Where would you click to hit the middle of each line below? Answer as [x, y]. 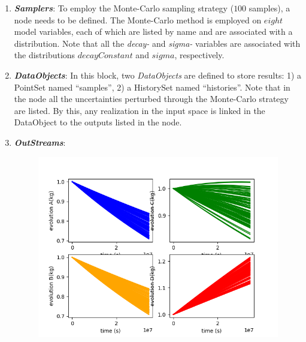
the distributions [45, 55]
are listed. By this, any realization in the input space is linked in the [140, 110]
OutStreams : [40, 142]
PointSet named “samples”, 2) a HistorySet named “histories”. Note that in [152, 87]
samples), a [269, 8]
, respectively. [199, 55]
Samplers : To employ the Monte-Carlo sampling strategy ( [124, 8]
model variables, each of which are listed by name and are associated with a [153, 31]
